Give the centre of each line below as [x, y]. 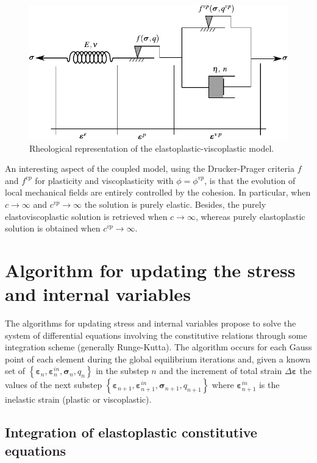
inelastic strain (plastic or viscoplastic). [78, 399]
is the [269, 385]
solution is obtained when [53, 228]
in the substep [122, 371]
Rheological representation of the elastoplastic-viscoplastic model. [152, 148]
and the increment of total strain [221, 371]
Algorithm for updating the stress [150, 270]
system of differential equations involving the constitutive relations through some [156, 335]
